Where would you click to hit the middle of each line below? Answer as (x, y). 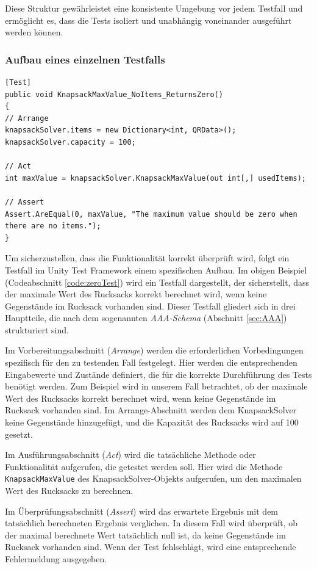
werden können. (34, 32)
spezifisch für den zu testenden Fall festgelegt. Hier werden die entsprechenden (151, 362)
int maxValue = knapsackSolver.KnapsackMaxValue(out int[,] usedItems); (155, 178)
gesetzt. (19, 434)
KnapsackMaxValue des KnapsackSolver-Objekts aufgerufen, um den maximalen (153, 478)
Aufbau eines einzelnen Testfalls (85, 59)
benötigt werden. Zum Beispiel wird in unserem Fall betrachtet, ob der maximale (156, 386)
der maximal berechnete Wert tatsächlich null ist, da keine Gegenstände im (145, 535)
